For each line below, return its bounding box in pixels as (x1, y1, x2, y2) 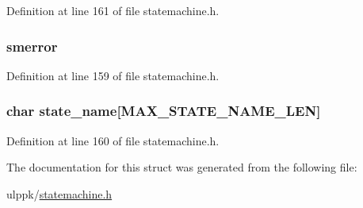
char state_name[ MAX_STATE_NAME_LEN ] (6, 101, 321, 121)
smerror (6, 36, 58, 56)
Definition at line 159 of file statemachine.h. (6, 67, 220, 83)
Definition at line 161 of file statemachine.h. (6, 2, 220, 18)
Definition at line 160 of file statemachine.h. (6, 132, 220, 148)
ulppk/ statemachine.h (6, 185, 113, 202)
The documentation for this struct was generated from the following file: (6, 159, 357, 175)
